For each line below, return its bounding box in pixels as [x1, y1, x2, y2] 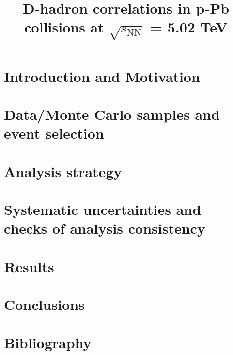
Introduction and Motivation [4, 66, 200, 86]
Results [4, 256, 54, 276]
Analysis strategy [4, 161, 122, 181]
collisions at [24, 17, 104, 37]
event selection [4, 123, 104, 143]
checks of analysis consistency [4, 218, 205, 238]
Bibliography [4, 332, 92, 352]
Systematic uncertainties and [4, 199, 202, 219]
